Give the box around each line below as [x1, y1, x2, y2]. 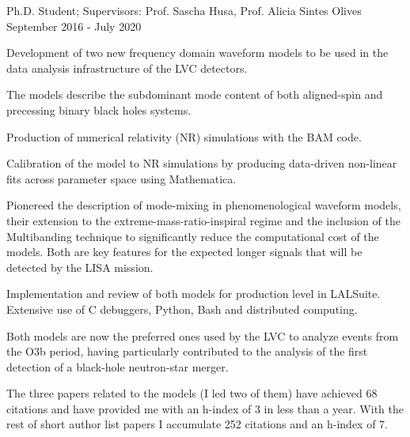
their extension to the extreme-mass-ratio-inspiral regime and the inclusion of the [6, 212, 401, 228]
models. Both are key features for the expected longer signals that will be [6, 243, 363, 260]
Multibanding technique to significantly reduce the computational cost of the [6, 228, 379, 244]
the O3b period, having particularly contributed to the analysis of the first [6, 343, 368, 360]
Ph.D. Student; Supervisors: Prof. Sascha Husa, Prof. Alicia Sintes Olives [6, 2, 362, 18]
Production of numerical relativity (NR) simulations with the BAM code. [6, 128, 362, 145]
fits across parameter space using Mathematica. [6, 170, 237, 186]
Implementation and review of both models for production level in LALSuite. [6, 285, 381, 302]
